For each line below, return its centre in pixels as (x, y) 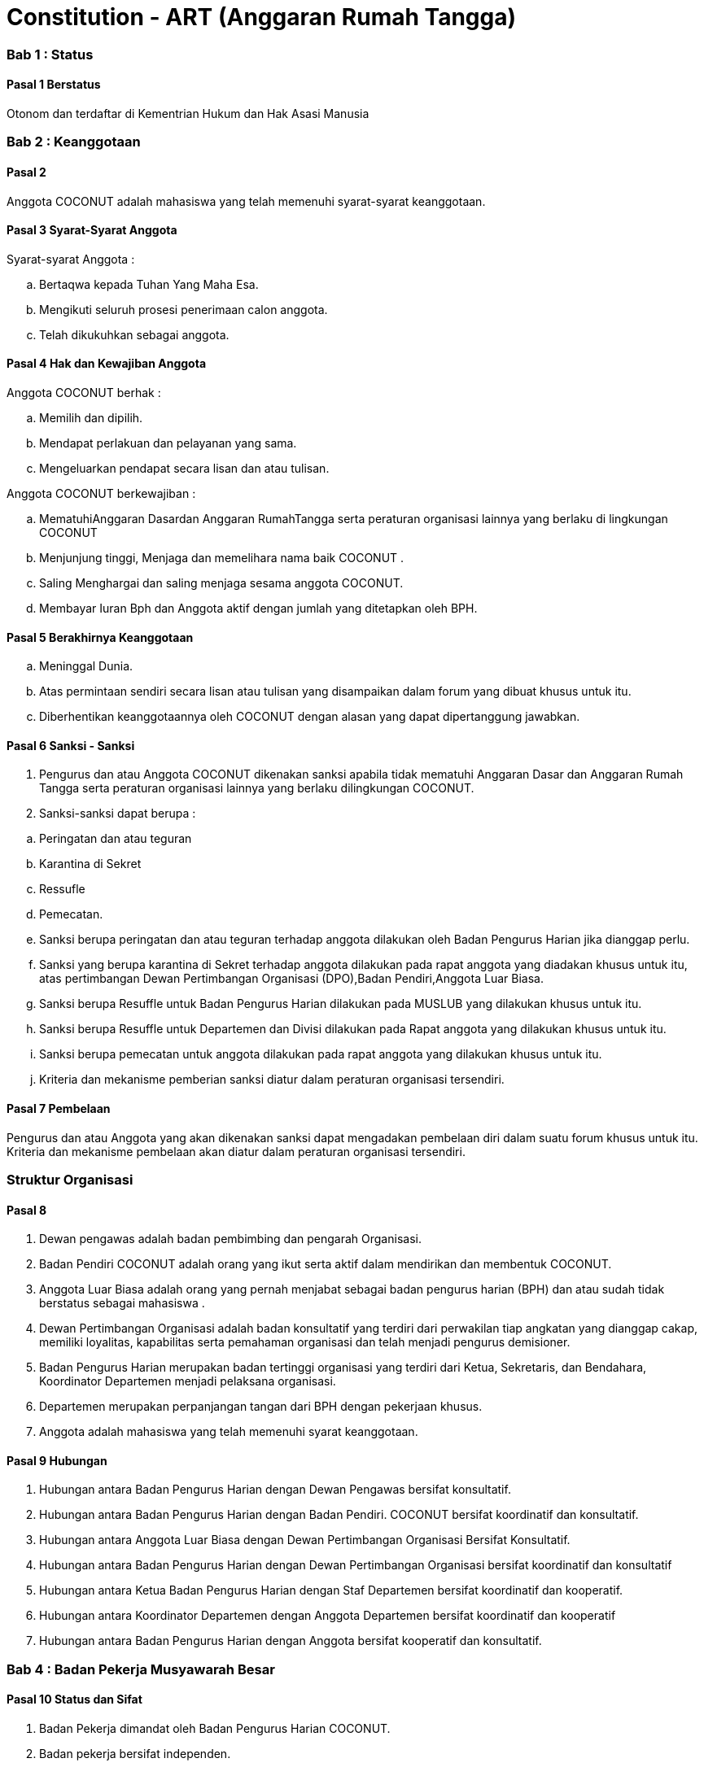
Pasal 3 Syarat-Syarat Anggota (92, 230)
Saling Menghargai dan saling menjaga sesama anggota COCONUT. (221, 583)
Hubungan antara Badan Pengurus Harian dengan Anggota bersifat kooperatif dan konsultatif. (291, 1641)
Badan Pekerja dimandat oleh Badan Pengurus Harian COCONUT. (215, 1729)
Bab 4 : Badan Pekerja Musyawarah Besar (141, 1669)
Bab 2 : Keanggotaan (74, 142)
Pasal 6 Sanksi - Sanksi (71, 745)
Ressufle (62, 889)
